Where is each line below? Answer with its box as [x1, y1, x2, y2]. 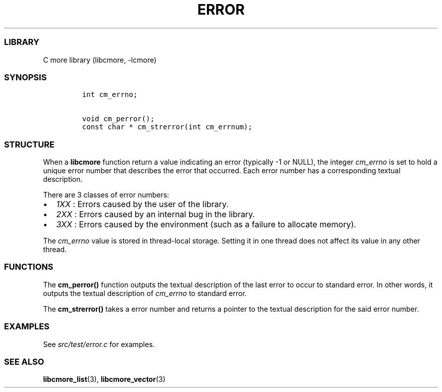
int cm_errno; [82, 90, 138, 99]
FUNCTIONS [4, 262, 53, 272]
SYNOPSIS [4, 72, 47, 82]
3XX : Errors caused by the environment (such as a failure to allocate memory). [56, 219, 356, 229]
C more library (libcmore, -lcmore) [43, 55, 157, 64]
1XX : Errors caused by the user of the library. [56, 199, 229, 209]
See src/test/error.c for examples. [43, 339, 155, 349]
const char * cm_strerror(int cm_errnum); [82, 123, 252, 131]
